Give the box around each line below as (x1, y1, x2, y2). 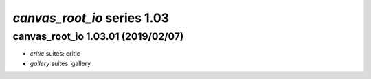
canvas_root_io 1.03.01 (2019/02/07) (12, 30, 184, 43)
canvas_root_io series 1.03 (12, 10, 170, 25)
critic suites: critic (30, 49, 80, 58)
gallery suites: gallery (30, 59, 91, 67)
